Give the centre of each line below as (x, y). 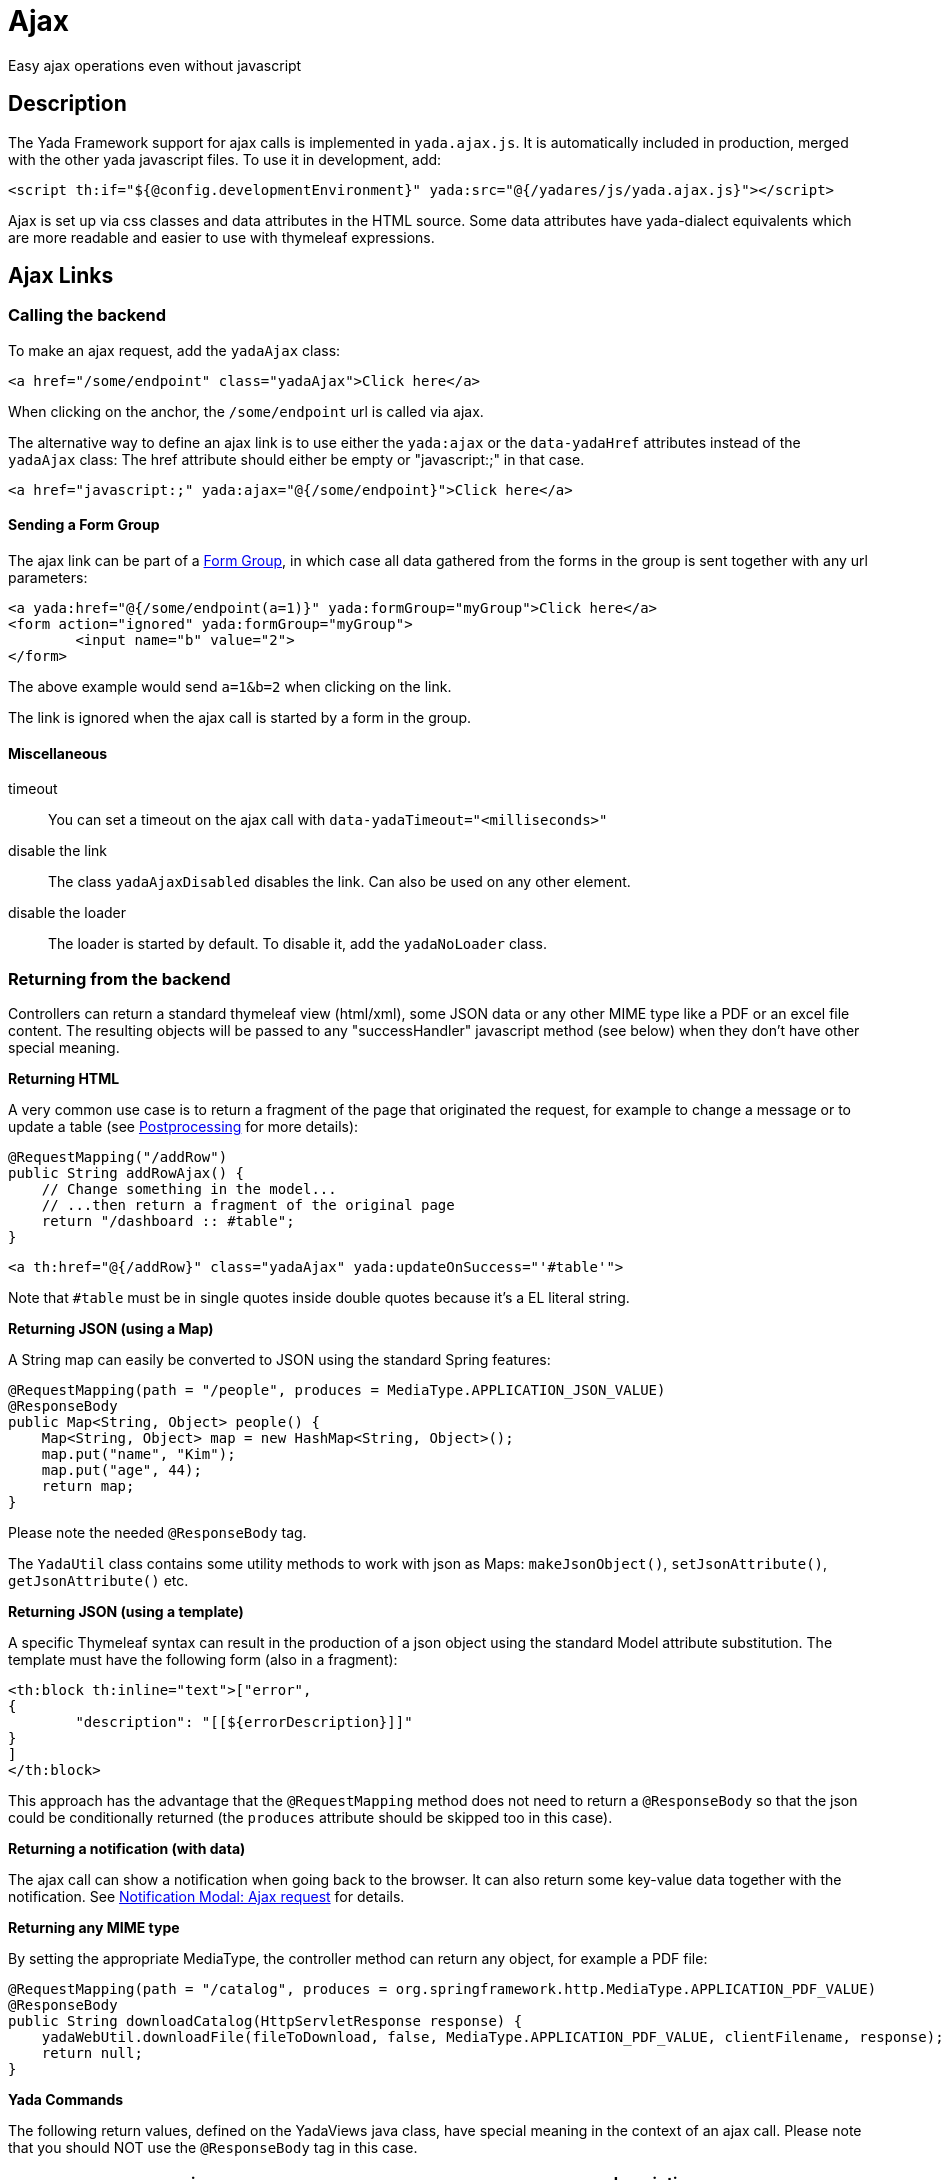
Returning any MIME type (94, 1927)
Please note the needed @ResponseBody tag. (157, 1532)
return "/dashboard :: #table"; (168, 1221)
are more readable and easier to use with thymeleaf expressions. (221, 237)
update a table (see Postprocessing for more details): (183, 1126)
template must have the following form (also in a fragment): (203, 1659)
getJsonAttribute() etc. (98, 1580)
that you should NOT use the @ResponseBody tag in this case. (213, 2147)
